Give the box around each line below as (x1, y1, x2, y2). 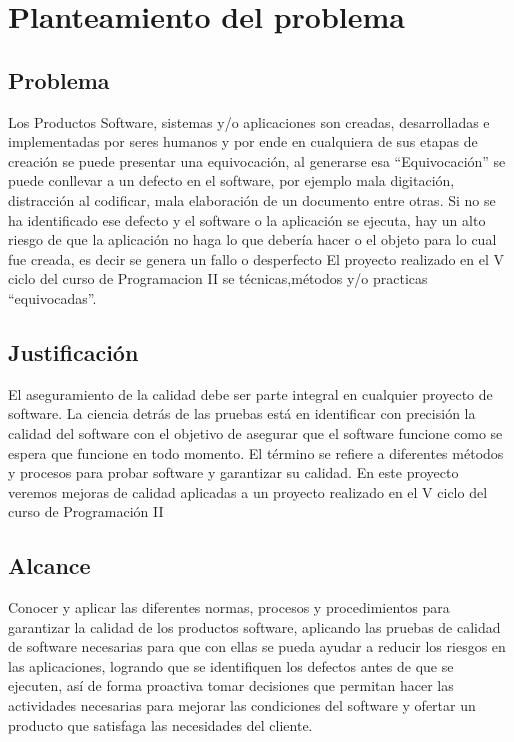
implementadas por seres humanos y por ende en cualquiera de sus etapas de (8, 131, 478, 152)
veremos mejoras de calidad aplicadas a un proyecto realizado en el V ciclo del (8, 481, 488, 502)
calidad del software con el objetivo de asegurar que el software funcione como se (8, 422, 503, 443)
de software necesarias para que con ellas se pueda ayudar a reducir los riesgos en (8, 636, 506, 657)
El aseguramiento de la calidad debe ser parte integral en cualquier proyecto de (8, 383, 493, 404)
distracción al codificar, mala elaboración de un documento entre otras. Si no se (8, 189, 496, 210)
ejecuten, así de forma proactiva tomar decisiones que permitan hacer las (8, 675, 454, 696)
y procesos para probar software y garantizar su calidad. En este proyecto (8, 462, 459, 483)
